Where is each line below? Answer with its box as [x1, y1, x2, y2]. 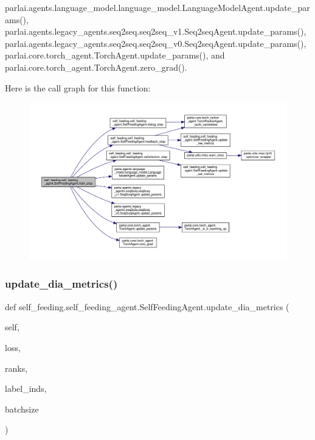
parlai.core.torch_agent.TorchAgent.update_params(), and [5, 49, 225, 62]
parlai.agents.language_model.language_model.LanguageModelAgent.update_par [5, 1, 310, 13]
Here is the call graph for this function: [5, 81, 151, 94]
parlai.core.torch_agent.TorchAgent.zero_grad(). [5, 60, 187, 73]
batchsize [5, 402, 39, 415]
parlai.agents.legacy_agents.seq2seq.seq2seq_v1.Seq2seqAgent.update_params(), [5, 25, 306, 38]
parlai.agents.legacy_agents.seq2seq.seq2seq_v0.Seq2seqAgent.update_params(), [5, 37, 306, 49]
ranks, [5, 361, 28, 374]
